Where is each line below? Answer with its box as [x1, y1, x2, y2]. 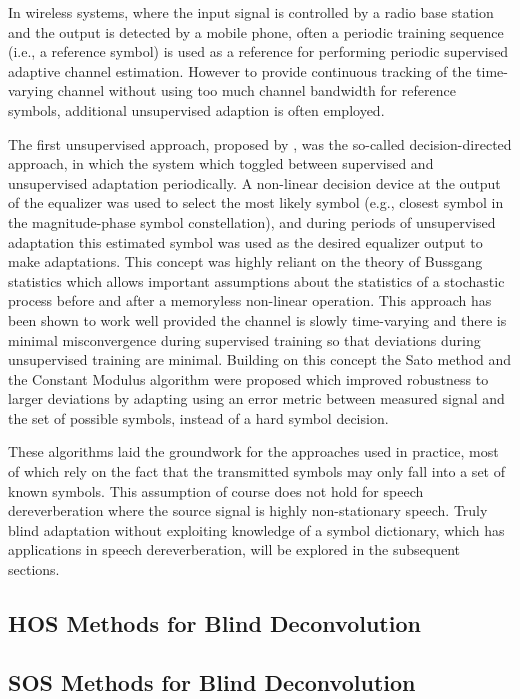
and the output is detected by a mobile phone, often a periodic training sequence [8, 21, 504, 42]
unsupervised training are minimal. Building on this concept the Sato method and [8, 349, 512, 370]
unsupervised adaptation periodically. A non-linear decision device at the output [8, 172, 501, 193]
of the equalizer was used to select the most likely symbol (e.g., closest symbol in [8, 192, 504, 213]
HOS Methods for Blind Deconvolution [8, 608, 421, 639]
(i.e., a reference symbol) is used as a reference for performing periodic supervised [8, 41, 509, 62]
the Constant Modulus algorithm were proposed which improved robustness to [8, 368, 489, 389]
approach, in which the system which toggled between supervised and [8, 153, 434, 174]
